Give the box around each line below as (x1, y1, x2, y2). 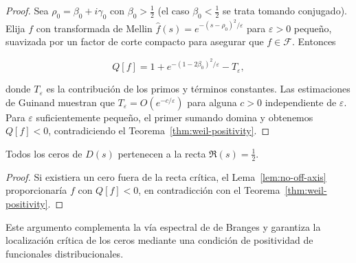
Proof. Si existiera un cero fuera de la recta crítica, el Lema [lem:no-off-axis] (5, 169, 326, 184)
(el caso (157, 3, 190, 17)
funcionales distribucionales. (5, 246, 124, 260)
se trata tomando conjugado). (223, 3, 347, 17)
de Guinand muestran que (5, 95, 115, 109)
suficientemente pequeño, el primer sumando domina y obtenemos (36, 110, 313, 124)
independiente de (265, 95, 337, 109)
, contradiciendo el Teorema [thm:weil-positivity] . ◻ (48, 123, 270, 138)
